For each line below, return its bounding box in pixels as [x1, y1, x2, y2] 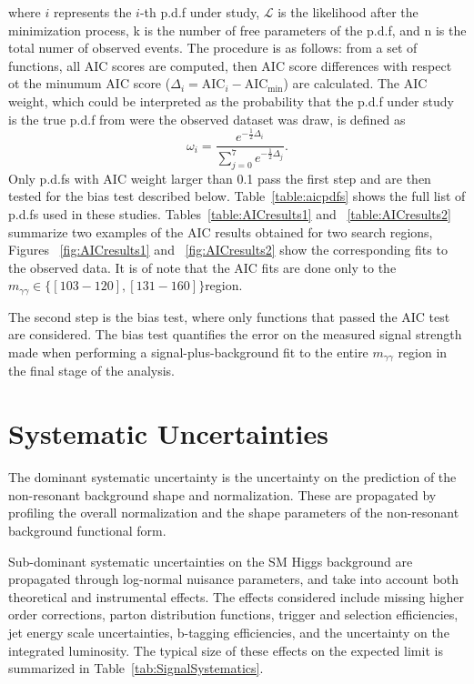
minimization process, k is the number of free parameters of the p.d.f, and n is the [8, 20, 467, 39]
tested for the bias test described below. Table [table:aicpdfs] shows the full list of [8, 186, 466, 206]
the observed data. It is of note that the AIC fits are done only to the [8, 257, 397, 277]
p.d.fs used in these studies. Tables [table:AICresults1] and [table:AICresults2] [8, 204, 452, 223]
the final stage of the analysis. [8, 361, 176, 380]
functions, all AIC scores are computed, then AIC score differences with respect [8, 55, 452, 75]
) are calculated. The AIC [283, 74, 428, 93]
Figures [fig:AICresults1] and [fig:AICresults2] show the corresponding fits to [8, 240, 448, 259]
